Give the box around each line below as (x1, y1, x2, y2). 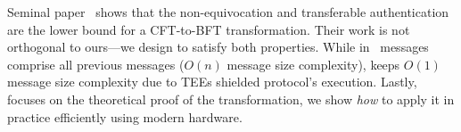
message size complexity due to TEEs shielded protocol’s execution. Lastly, (7, 72, 417, 91)
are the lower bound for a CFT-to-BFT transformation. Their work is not (7, 20, 410, 38)
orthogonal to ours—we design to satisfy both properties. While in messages (7, 37, 429, 56)
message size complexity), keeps (226, 54, 400, 73)
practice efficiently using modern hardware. (7, 107, 243, 126)
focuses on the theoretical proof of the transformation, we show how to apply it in (7, 89, 455, 108)
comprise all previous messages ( (7, 54, 185, 73)
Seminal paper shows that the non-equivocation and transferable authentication (7, 3, 449, 21)
